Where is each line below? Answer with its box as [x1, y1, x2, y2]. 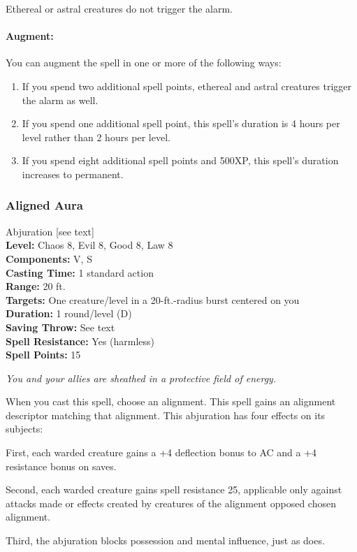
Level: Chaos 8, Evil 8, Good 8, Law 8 [6, 238, 173, 252]
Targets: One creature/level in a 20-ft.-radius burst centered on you [6, 292, 300, 307]
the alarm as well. [22, 92, 99, 107]
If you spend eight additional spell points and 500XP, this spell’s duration [22, 153, 339, 168]
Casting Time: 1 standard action [6, 265, 154, 279]
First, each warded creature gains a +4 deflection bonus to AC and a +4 [6, 445, 317, 460]
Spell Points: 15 [6, 347, 81, 362]
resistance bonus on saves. [6, 458, 117, 473]
